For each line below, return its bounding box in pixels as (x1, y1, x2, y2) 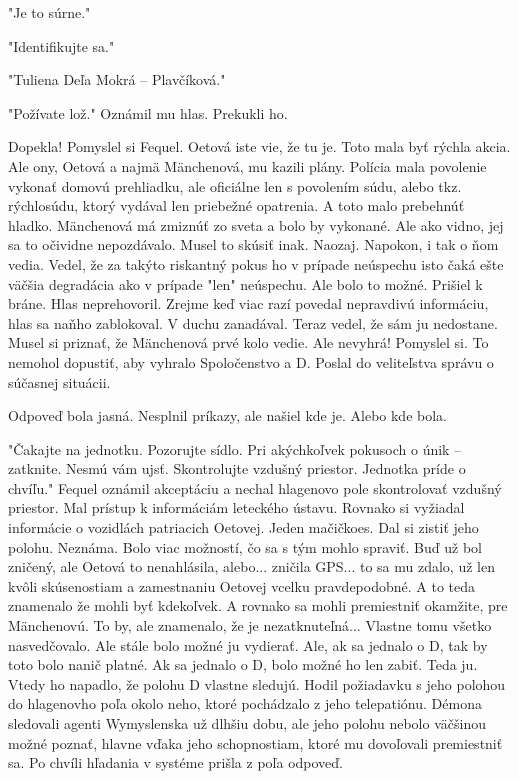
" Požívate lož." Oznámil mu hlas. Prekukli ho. (8, 102, 288, 123)
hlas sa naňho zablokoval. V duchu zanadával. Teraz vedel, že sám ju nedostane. (8, 312, 498, 333)
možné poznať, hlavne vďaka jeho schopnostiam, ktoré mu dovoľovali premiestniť (8, 732, 503, 753)
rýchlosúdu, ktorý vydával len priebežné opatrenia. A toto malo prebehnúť (8, 195, 465, 216)
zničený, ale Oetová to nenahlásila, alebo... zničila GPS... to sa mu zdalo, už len (8, 556, 495, 577)
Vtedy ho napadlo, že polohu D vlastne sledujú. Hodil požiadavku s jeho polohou (8, 673, 506, 694)
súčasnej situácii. (8, 371, 111, 392)
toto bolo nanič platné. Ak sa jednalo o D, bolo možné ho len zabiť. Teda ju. (8, 654, 478, 675)
